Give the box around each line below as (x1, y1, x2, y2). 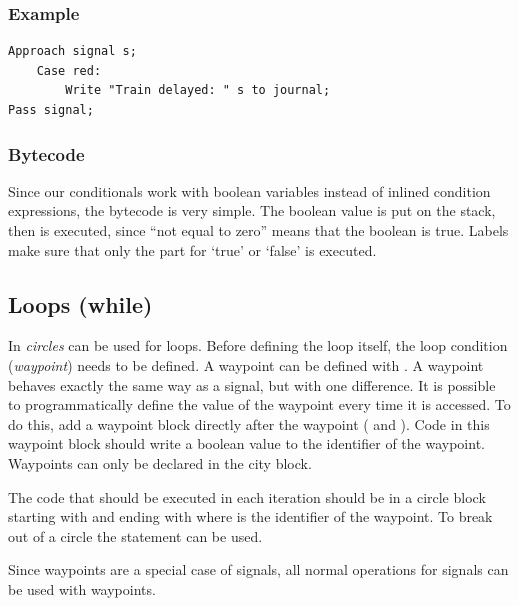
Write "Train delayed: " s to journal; (65, 83, 331, 98)
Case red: (36, 63, 102, 78)
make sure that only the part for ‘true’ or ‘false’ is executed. (8, 239, 377, 260)
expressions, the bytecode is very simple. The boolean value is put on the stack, (8, 200, 496, 221)
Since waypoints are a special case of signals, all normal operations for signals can (8, 559, 509, 580)
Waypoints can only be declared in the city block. (8, 452, 312, 473)
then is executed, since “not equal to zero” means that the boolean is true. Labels (8, 220, 509, 240)
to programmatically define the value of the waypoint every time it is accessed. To (8, 394, 511, 415)
